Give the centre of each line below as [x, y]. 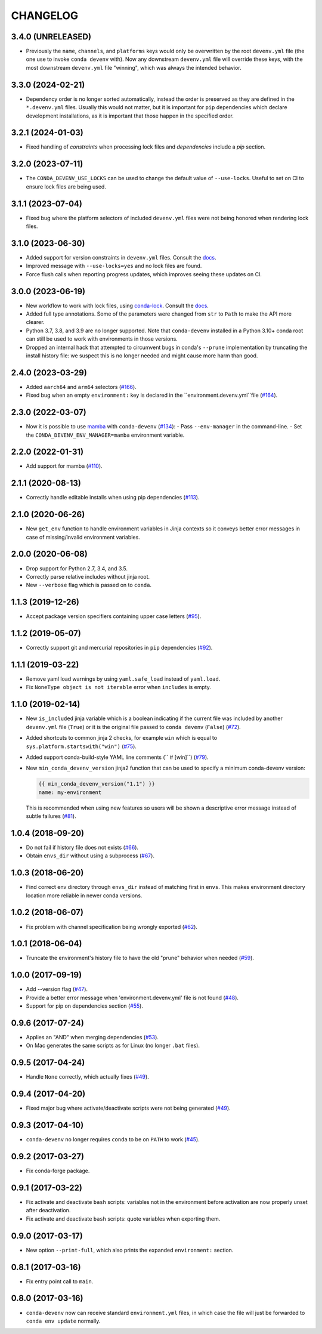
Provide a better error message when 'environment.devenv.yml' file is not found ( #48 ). [132, 998]
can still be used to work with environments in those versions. [102, 339]
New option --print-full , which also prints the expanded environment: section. [130, 1250]
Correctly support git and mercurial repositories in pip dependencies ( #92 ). [119, 648]
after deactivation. [48, 1211]
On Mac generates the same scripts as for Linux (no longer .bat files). [113, 1046]
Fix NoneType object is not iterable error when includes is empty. [119, 687]
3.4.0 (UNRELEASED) [51, 37]
